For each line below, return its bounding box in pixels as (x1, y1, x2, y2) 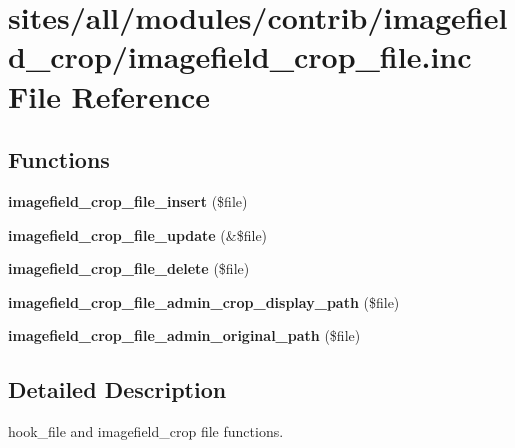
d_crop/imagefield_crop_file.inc (8, 36, 472, 77)
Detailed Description (8, 374, 227, 405)
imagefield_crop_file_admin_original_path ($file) (8, 325, 361, 346)
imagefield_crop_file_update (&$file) (8, 224, 268, 245)
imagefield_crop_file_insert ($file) (8, 190, 248, 211)
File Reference (8, 75, 211, 116)
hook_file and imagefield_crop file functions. (8, 421, 284, 442)
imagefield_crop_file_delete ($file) (8, 258, 250, 279)
